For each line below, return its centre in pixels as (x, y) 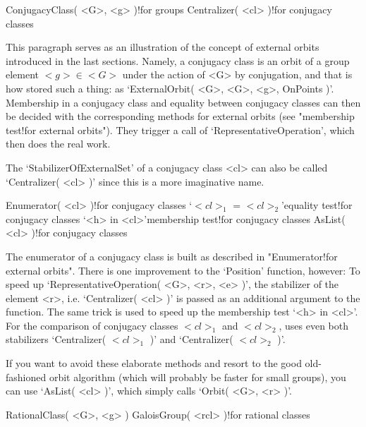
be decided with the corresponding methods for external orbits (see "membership (180, 116)
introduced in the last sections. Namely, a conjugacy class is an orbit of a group (178, 60)
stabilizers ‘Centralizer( (56, 339)
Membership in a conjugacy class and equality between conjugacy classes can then (183, 102)
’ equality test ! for (317, 205)
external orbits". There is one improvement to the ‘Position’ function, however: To (183, 270)
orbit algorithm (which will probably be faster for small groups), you (197, 377)
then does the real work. (58, 144)
